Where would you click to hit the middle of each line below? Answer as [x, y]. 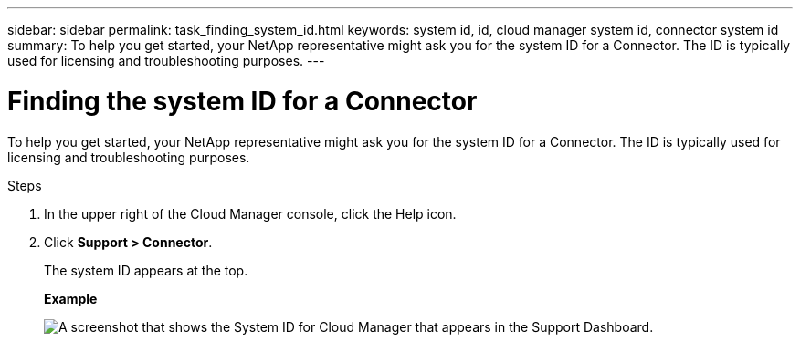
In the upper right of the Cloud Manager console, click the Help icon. [250, 213]
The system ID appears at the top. [146, 270]
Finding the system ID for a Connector [242, 101]
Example [71, 298]
